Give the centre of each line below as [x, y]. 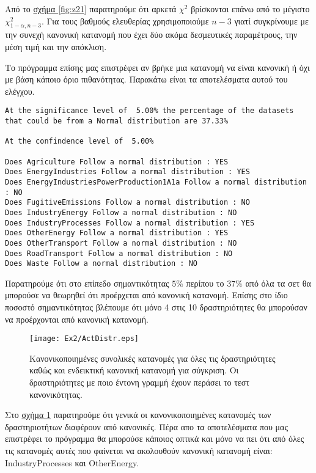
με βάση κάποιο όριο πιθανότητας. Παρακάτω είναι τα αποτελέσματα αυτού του [146, 79]
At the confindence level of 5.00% [79, 141]
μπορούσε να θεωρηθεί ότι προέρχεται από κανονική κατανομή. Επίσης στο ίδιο [146, 295]
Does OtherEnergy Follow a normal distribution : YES [117, 233]
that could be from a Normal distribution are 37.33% [117, 121]
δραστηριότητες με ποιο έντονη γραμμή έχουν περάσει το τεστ [139, 382]
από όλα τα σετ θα [278, 283]
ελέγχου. [20, 91]
